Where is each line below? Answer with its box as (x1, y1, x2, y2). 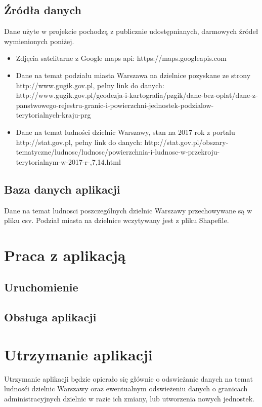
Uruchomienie (4, 279, 78, 295)
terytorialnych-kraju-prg (16, 109, 91, 120)
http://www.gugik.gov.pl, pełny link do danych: (16, 80, 164, 90)
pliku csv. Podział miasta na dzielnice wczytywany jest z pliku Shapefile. (4, 215, 229, 226)
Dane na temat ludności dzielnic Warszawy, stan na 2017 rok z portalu (16, 126, 235, 137)
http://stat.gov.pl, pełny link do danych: (16, 136, 142, 147)
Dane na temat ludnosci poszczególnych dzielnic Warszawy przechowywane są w (4, 205, 252, 215)
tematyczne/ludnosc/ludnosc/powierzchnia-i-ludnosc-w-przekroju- (16, 146, 220, 157)
